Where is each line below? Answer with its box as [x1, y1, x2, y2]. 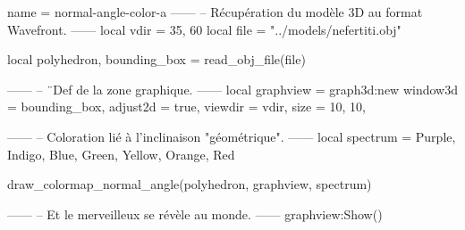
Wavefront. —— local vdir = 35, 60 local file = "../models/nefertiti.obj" [7, 20, 402, 38]
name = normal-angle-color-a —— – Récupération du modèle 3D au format [7, 3, 423, 21]
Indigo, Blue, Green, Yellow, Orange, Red [7, 144, 235, 163]
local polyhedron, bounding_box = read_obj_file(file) [7, 50, 306, 69]
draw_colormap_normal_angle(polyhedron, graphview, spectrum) [7, 175, 372, 193]
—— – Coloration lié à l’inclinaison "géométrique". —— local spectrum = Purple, [7, 127, 456, 145]
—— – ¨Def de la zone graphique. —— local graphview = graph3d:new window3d [7, 79, 458, 98]
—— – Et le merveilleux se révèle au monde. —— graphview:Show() [7, 204, 383, 223]
